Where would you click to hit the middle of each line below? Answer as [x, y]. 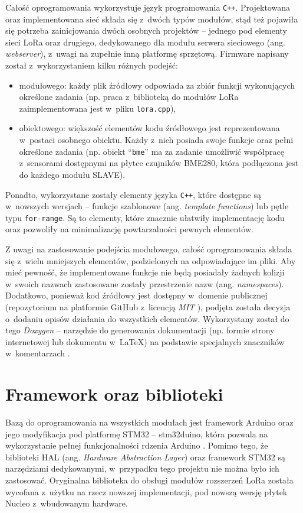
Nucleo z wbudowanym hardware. [67, 503]
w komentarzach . [38, 353]
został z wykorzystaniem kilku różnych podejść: [92, 65]
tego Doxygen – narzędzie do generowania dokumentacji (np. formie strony [140, 330]
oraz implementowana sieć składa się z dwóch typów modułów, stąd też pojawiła [152, 19]
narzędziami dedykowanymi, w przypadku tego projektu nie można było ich [142, 468]
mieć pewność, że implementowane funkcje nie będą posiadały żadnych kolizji [145, 272]
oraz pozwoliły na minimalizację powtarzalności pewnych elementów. [129, 229]
